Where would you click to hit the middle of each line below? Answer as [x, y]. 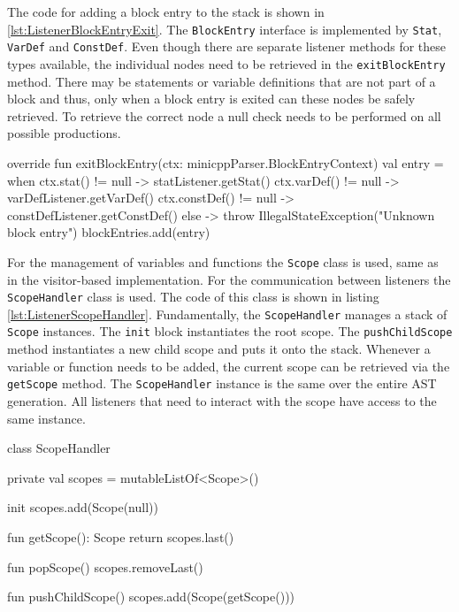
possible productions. [64, 133]
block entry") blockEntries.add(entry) [109, 232]
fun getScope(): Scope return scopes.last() [121, 536]
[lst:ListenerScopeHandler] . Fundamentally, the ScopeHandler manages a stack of [227, 314]
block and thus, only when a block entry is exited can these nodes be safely [211, 99]
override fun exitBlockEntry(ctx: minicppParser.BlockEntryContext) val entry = [226, 162]
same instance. [46, 418]
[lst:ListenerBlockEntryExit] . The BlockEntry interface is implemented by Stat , [225, 29]
